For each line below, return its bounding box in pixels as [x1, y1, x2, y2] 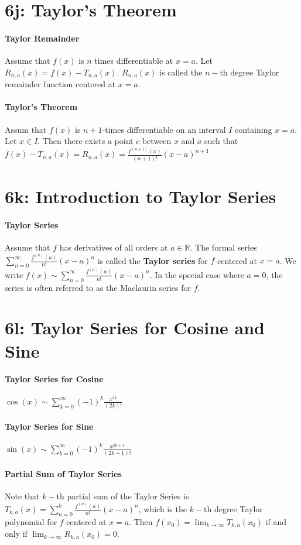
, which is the [138, 502, 187, 515]
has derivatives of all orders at [59, 241, 168, 253]
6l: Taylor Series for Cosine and [5, 316, 265, 340]
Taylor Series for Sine [5, 420, 94, 432]
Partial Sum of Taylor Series [5, 467, 122, 479]
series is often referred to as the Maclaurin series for [5, 281, 191, 293]
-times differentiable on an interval [102, 123, 226, 135]
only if [5, 527, 28, 540]
